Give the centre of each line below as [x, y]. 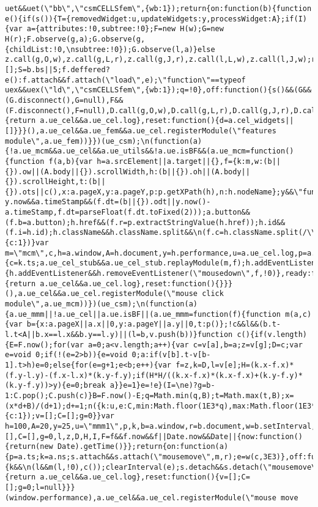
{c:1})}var [27, 243]
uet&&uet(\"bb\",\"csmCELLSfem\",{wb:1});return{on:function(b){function [158, 9]
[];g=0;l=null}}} [40, 487]
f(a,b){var [71, 161]
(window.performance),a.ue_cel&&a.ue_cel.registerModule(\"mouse [141, 498]
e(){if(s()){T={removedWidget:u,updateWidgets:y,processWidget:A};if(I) [156, 19]
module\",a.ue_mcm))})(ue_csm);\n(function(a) [101, 304]
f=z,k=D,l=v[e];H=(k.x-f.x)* [235, 365]
